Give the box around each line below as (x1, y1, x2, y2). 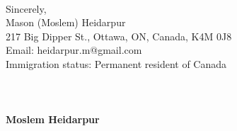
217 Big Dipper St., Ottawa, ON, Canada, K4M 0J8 (6, 28, 232, 43)
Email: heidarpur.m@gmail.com (6, 42, 142, 57)
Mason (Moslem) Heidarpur (6, 15, 126, 30)
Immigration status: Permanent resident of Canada (6, 56, 227, 71)
